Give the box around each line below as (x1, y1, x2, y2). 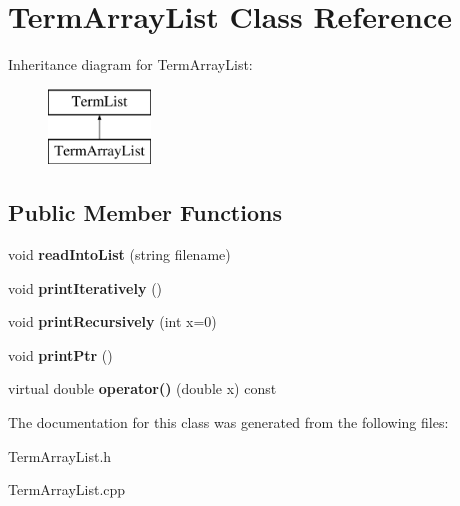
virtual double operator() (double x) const (8, 378, 277, 399)
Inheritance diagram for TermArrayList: (8, 54, 253, 75)
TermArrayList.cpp (8, 479, 126, 500)
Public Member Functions (8, 197, 282, 228)
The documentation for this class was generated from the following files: (8, 412, 449, 433)
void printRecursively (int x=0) (8, 311, 217, 332)
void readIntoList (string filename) (8, 244, 231, 265)
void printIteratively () (8, 277, 163, 298)
